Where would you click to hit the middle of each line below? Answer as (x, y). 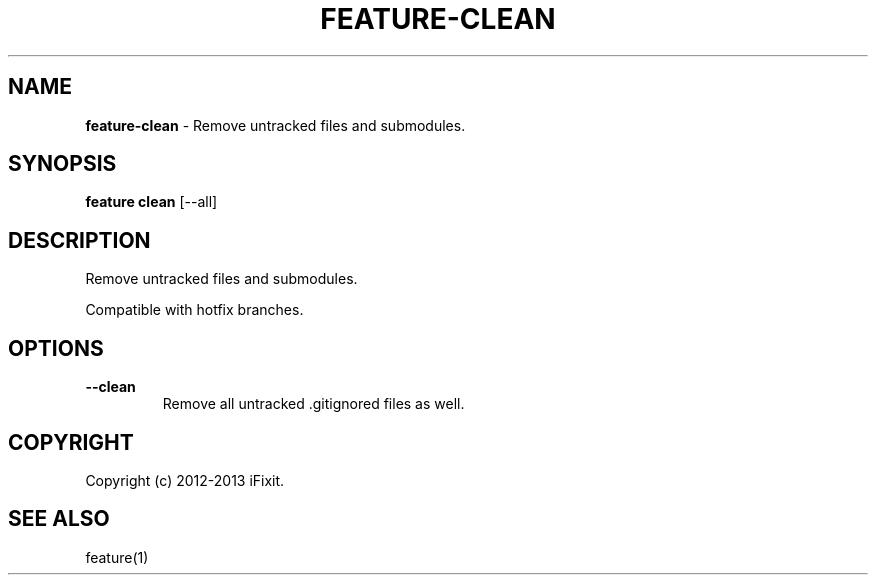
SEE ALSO (59, 519)
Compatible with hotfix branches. (194, 310)
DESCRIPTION (79, 240)
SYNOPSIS (62, 164)
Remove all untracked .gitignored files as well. (313, 404)
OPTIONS (56, 348)
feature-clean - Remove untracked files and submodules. (275, 125)
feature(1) (117, 557)
